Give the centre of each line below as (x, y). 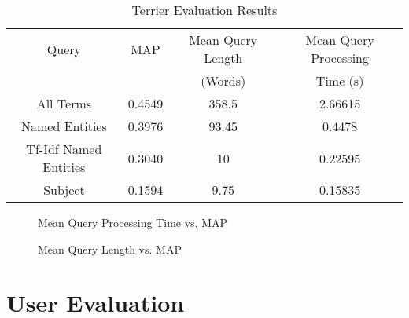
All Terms (64, 103)
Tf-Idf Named (64, 149)
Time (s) (340, 80)
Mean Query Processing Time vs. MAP (133, 222)
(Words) (223, 80)
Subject (64, 190)
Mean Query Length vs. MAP (110, 249)
